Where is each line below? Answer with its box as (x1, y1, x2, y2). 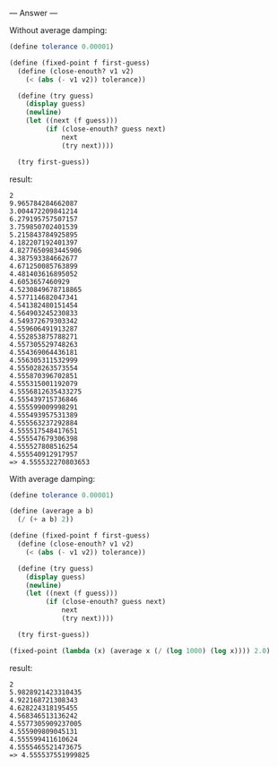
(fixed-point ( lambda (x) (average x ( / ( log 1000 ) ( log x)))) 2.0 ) (9, 646, 271, 655)
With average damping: (9, 473, 96, 484)
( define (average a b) (9, 506, 94, 516)
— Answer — (9, 8, 58, 18)
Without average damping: (9, 25, 108, 35)
